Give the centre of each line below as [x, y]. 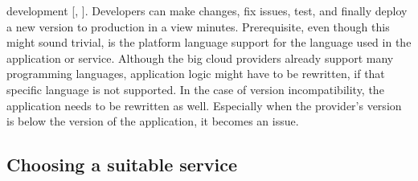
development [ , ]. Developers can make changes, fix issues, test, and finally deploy [207, 10]
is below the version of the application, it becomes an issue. [153, 121]
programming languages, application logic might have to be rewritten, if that [196, 74]
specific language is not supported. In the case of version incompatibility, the [195, 89]
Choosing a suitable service [122, 165]
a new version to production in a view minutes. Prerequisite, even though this [198, 26]
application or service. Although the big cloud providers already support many [200, 58]
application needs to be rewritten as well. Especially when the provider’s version [204, 105]
